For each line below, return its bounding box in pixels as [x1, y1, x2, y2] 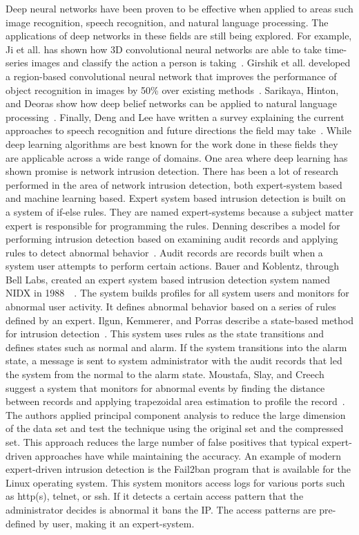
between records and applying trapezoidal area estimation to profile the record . [6, 394, 345, 409]
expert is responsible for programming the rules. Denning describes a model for [6, 218, 340, 232]
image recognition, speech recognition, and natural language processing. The [6, 15, 329, 29]
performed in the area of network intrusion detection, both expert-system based [6, 177, 342, 191]
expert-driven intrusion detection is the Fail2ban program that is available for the [6, 462, 351, 476]
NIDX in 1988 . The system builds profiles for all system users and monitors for [6, 285, 349, 300]
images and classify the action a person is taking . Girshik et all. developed [31, 55, 351, 70]
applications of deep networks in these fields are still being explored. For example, [6, 28, 352, 43]
